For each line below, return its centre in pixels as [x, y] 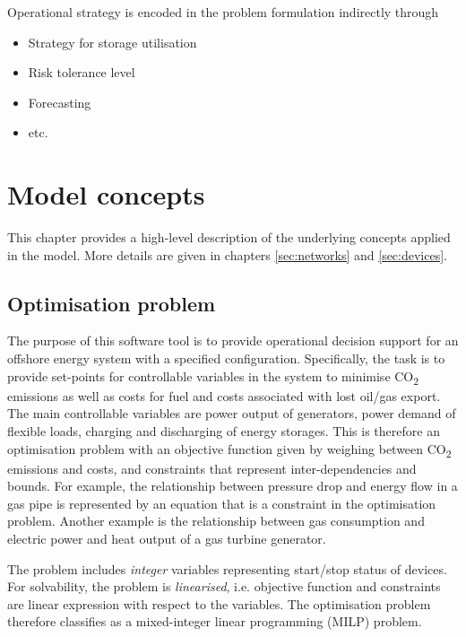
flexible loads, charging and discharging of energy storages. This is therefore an [224, 430]
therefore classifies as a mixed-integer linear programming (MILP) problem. [215, 621]
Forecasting [60, 102]
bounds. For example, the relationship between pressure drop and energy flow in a [233, 486]
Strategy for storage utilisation [112, 42]
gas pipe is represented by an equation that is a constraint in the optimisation [222, 503]
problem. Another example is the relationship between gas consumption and [216, 521]
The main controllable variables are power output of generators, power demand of [232, 413]
